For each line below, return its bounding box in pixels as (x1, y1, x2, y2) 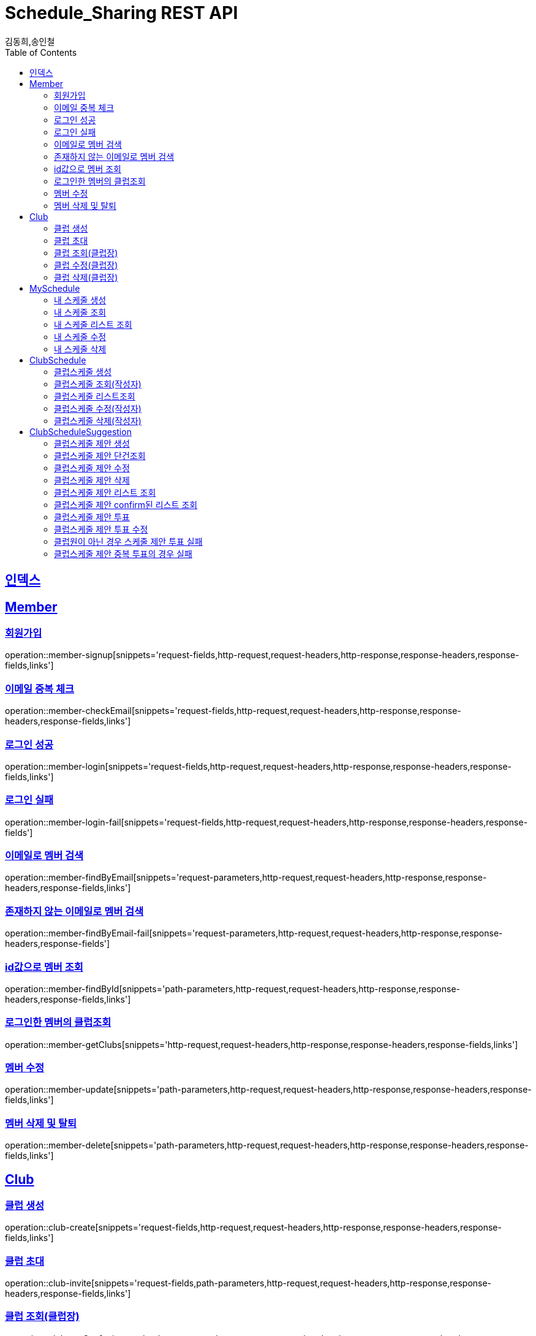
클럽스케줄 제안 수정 (54, 462, 130, 473)
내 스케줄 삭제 (54, 343, 107, 354)
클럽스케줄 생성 (54, 366, 112, 377)
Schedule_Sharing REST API (5, 2, 238, 23)
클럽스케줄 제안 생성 (54, 438, 130, 449)
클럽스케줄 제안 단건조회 (54, 450, 146, 461)
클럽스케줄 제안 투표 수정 (54, 523, 148, 534)
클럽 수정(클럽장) (54, 259, 118, 270)
